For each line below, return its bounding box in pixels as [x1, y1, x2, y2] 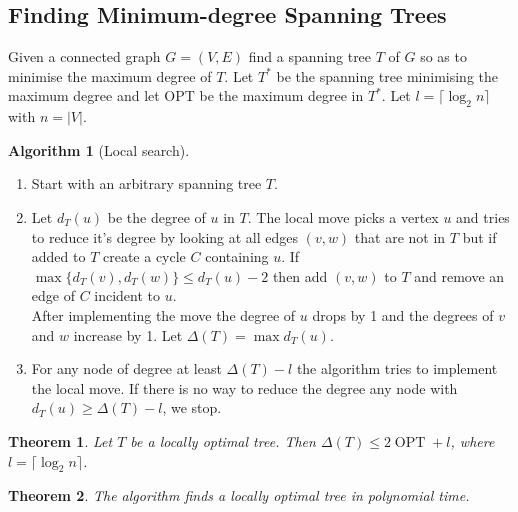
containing [205, 246, 269, 267]
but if [462, 226, 497, 247]
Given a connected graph [8, 46, 161, 67]
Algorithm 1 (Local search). [8, 139, 190, 160]
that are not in [354, 226, 446, 247]
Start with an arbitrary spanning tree [31, 173, 262, 194]
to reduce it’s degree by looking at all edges [31, 226, 299, 247]
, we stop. [162, 397, 222, 418]
